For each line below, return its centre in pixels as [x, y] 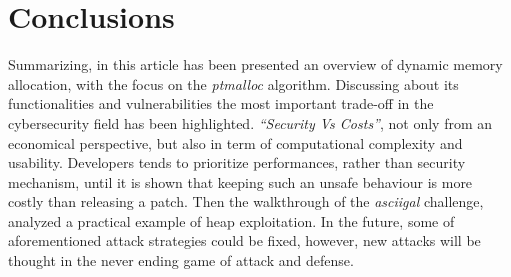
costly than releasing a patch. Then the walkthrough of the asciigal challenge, [246, 201]
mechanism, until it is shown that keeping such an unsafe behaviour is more [240, 181]
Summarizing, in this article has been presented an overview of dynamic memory [255, 64]
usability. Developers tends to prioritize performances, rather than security [237, 162]
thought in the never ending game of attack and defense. [181, 260]
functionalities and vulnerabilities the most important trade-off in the [221, 103]
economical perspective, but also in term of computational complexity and [235, 142]
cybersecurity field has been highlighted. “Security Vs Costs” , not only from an [250, 122]
